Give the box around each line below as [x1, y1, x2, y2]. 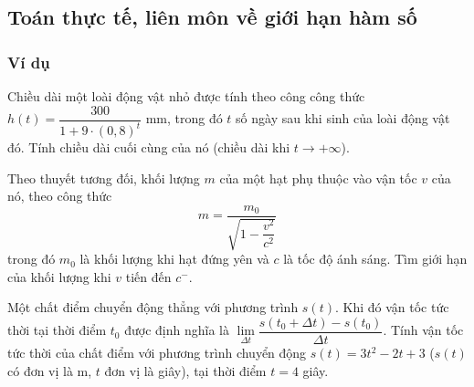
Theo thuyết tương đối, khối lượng [7, 168, 200, 187]
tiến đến [125, 267, 172, 286]
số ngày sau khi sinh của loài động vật [236, 109, 450, 128]
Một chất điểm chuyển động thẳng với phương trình [7, 298, 299, 317]
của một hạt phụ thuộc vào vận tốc [219, 168, 417, 187]
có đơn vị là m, [7, 361, 92, 380]
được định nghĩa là [124, 320, 229, 340]
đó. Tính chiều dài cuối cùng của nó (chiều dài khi [7, 138, 290, 156]
